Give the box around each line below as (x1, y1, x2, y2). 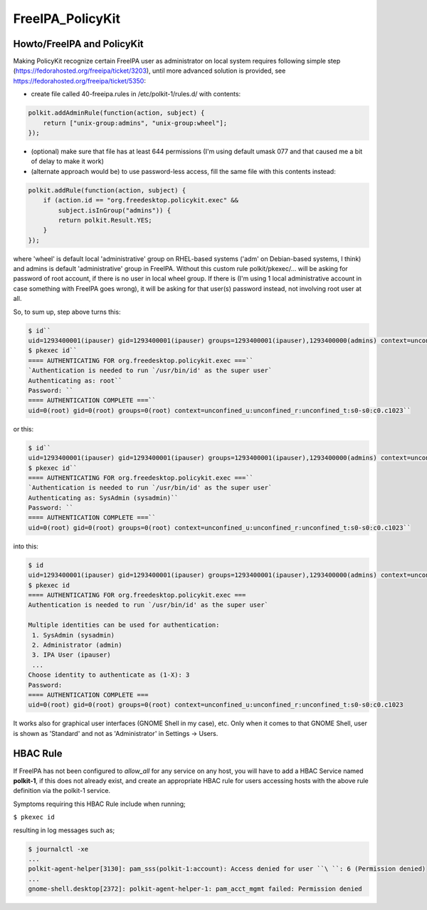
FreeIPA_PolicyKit (13, 11, 121, 26)
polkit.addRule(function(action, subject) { (28, 186, 186, 194)
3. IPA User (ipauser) (32, 651, 112, 659)
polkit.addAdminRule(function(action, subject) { (28, 109, 205, 117)
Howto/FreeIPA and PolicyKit (13, 38, 144, 50)
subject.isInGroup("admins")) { (58, 206, 171, 214)
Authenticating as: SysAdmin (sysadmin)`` (28, 494, 179, 502)
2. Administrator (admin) (32, 640, 122, 649)
